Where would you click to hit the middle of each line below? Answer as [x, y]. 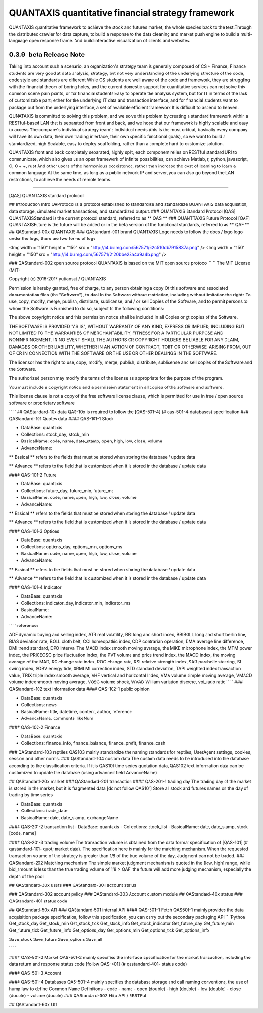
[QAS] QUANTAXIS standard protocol [46, 195]
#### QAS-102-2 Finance [35, 727]
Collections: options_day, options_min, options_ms [72, 547]
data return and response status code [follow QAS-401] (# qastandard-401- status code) [98, 964]
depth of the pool [26, 876]
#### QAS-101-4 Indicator [35, 587]
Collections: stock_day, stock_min [55, 434]
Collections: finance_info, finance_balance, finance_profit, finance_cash [93, 743]
